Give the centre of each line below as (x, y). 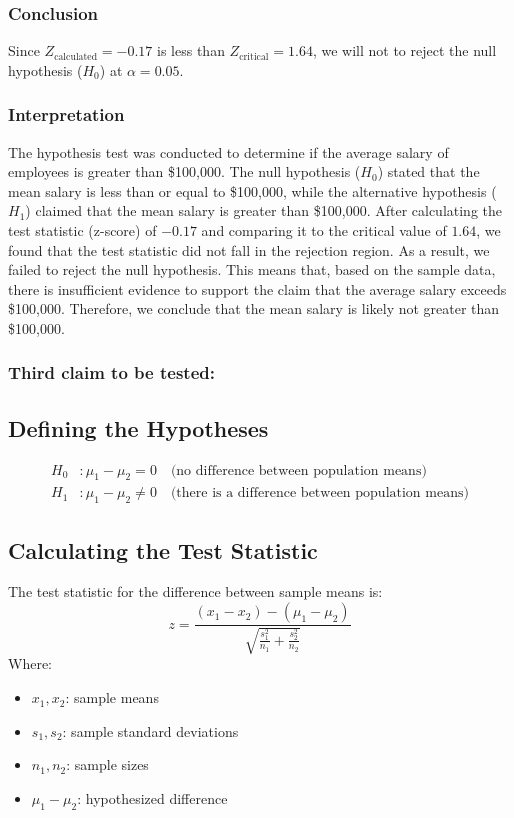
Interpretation (66, 114)
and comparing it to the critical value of (324, 230)
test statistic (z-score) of (82, 230)
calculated (76, 56)
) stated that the (428, 171)
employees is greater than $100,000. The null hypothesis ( (184, 171)
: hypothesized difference (152, 797)
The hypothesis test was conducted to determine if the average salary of (228, 151)
